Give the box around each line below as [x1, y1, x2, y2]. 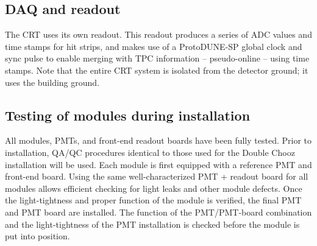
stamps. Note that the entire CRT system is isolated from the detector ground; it [5, 63, 308, 76]
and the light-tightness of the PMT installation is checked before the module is [5, 217, 300, 230]
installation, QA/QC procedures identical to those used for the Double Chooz [5, 146, 295, 158]
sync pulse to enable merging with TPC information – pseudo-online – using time [5, 52, 310, 65]
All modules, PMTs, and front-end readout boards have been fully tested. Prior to [5, 134, 312, 147]
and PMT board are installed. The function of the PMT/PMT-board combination [5, 205, 312, 218]
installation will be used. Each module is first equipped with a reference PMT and [5, 158, 312, 170]
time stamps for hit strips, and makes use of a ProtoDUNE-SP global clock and [5, 40, 302, 52]
